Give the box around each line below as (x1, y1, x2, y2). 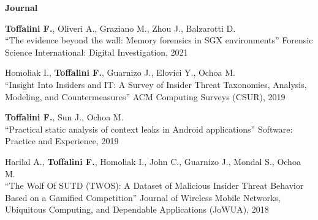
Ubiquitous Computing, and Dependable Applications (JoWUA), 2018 (5, 203, 269, 216)
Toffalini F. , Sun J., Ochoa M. (5, 111, 124, 123)
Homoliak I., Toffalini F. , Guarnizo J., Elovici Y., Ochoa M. (5, 66, 235, 79)
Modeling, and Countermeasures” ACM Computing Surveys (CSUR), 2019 (5, 90, 286, 103)
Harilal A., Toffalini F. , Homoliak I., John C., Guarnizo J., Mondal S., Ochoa (5, 155, 301, 167)
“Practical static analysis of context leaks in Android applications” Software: (5, 122, 293, 135)
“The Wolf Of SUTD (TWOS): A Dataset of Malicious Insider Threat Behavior (5, 179, 304, 192)
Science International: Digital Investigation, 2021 (5, 45, 188, 58)
